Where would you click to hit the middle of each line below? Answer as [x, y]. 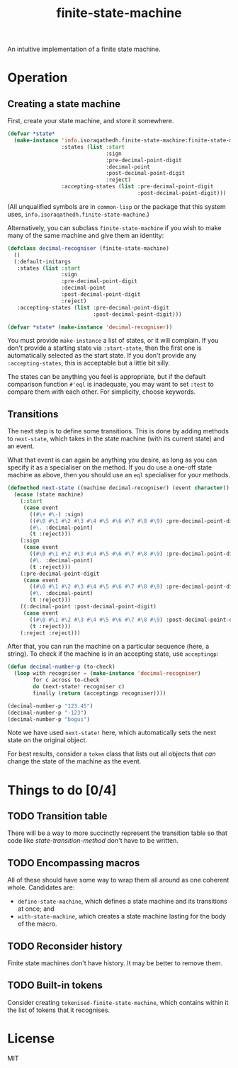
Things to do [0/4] [62, 790]
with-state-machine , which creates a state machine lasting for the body [122, 916]
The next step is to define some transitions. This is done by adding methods [118, 431]
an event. [21, 446]
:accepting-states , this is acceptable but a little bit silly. [89, 363]
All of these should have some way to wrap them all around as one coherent [118, 880]
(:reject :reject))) [50, 633]
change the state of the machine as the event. [74, 761]
